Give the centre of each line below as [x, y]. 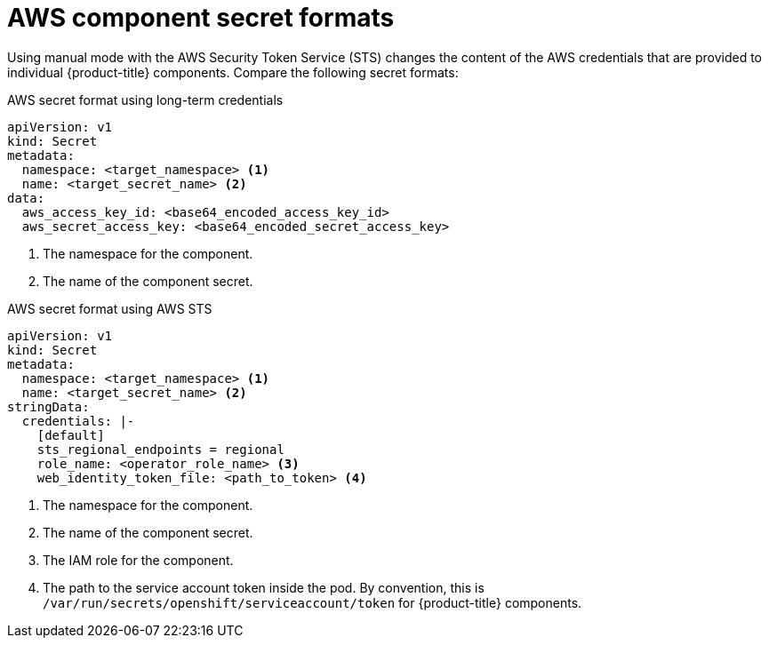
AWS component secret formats [201, 18]
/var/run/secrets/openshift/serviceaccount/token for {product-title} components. [312, 602]
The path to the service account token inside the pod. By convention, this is [264, 587]
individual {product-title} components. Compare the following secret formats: [233, 72]
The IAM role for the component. [138, 560]
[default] [71, 435]
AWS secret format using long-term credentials [145, 100]
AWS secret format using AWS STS [110, 308]
